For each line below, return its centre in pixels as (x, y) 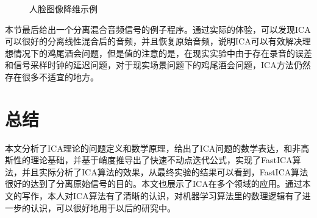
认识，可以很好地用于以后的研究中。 (103, 207)
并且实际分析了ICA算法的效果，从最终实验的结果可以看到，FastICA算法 (165, 171)
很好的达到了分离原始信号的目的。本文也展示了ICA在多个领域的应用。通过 (154, 184)
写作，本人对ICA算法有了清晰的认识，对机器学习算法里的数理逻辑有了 (162, 196)
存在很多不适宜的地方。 (52, 76)
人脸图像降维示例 (63, 9)
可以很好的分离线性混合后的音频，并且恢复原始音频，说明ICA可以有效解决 (154, 41)
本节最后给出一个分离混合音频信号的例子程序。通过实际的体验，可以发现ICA (158, 29)
